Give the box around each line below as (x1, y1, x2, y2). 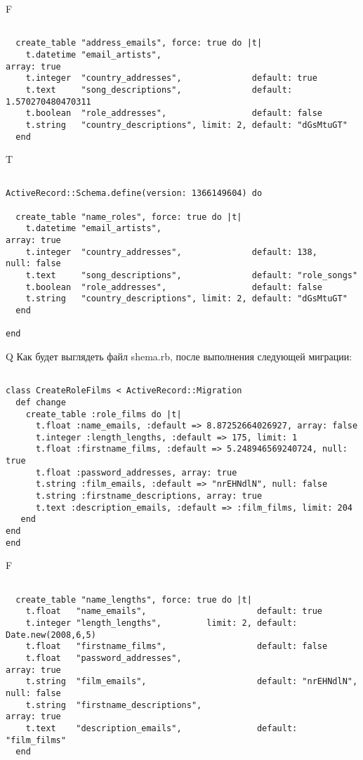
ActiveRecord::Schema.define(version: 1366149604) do (6, 188, 263, 199)
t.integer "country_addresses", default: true (25, 73, 317, 84)
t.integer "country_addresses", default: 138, (25, 247, 317, 257)
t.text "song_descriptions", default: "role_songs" (25, 270, 358, 280)
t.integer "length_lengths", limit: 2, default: (25, 617, 298, 628)
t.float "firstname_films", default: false (25, 641, 328, 652)
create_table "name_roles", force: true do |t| (15, 211, 242, 222)
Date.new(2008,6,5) (6, 629, 96, 640)
